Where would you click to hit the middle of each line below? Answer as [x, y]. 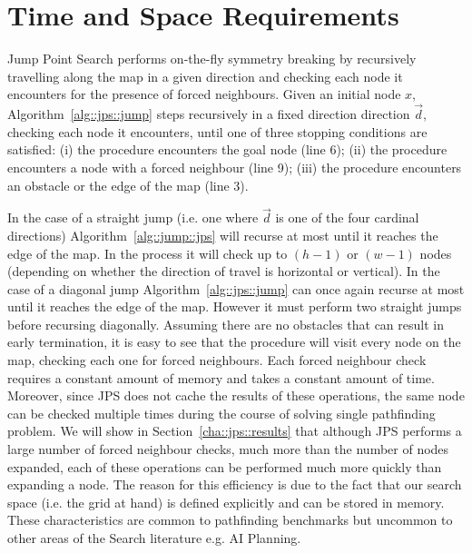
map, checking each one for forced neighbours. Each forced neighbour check [217, 360]
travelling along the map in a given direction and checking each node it [205, 76]
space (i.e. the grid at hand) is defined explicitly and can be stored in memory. [226, 502]
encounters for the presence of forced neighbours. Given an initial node [204, 94]
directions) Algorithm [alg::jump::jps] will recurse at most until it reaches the [223, 235]
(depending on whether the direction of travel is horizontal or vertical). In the [224, 271]
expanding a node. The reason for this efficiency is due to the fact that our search [235, 484]
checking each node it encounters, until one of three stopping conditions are [217, 131]
